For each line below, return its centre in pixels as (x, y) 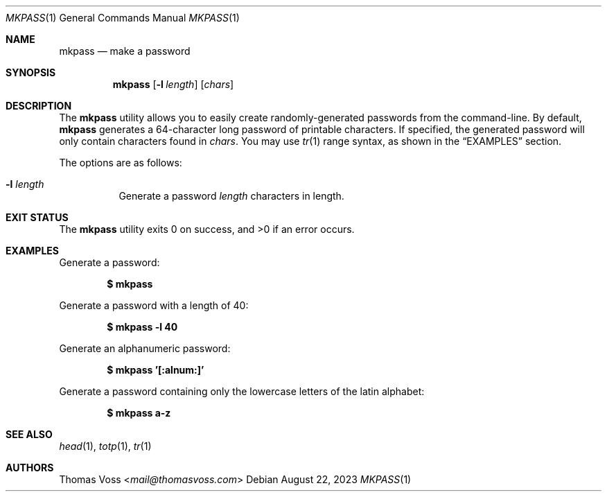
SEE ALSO (29, 434)
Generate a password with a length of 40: (154, 305)
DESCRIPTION (39, 106)
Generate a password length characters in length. (231, 196)
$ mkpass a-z (139, 413)
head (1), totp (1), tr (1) (105, 446)
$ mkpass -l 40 (142, 327)
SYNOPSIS (31, 72)
